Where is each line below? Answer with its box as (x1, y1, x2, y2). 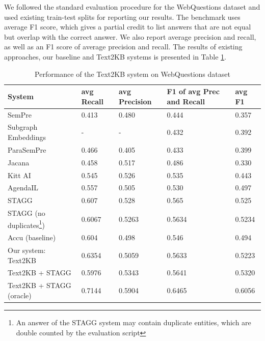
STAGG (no (8, 208, 45, 218)
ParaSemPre (8, 144, 46, 155)
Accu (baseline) (8, 232, 56, 243)
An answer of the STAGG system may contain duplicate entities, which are (16, 317, 251, 327)
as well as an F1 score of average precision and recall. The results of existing (4, 41, 243, 52)
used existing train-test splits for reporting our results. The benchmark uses (4, 11, 241, 22)
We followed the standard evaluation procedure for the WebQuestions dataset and (4, 2, 260, 12)
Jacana (8, 157, 30, 167)
